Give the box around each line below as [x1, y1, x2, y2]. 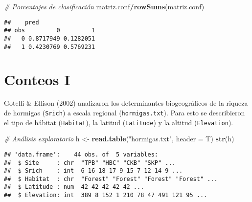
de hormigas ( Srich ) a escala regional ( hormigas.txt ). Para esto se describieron [4, 107, 245, 117]
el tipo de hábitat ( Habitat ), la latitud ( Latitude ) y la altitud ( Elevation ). [4, 117, 233, 127]
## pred [4, 19, 39, 26]
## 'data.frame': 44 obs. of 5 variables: [4, 151, 158, 158]
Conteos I [4, 69, 70, 90]
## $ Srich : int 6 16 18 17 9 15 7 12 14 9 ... [4, 167, 183, 175]
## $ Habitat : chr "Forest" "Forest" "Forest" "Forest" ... [4, 175, 218, 182]
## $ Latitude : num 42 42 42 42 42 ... [4, 183, 144, 191]
